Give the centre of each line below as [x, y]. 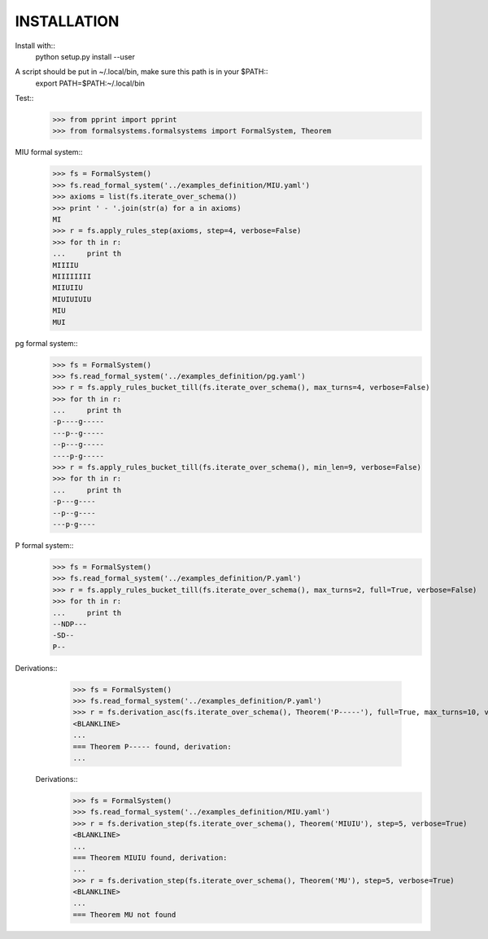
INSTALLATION [67, 21]
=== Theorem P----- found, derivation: [152, 746]
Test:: [24, 99]
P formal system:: [44, 545]
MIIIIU [65, 265]
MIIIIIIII [72, 276]
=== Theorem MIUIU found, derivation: [150, 858]
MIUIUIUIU [72, 299]
